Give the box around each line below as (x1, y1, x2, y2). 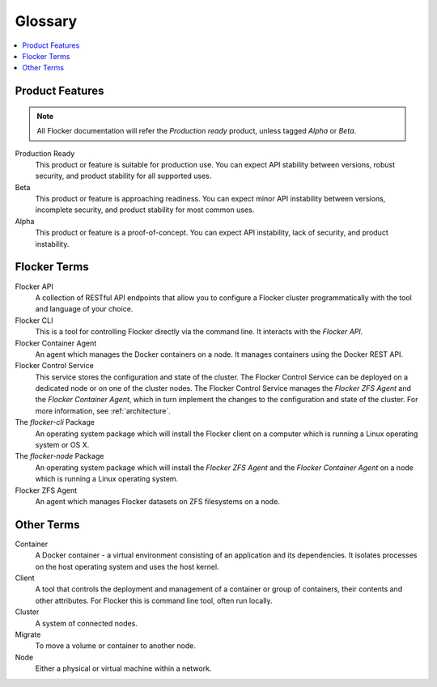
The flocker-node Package (15, 452, 104, 461)
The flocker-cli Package (15, 418, 95, 427)
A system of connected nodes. (35, 618, 138, 628)
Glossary (15, 12, 78, 30)
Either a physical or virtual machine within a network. (35, 664, 212, 673)
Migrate (15, 630, 41, 639)
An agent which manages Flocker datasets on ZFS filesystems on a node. (35, 496, 281, 506)
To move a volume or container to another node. (35, 641, 196, 651)
